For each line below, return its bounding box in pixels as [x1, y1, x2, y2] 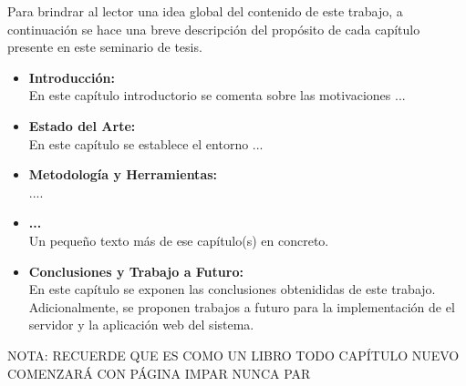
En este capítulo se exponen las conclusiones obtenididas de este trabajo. [28, 279, 436, 299]
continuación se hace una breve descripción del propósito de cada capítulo [7, 19, 420, 38]
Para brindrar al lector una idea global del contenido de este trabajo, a [7, 2, 403, 20]
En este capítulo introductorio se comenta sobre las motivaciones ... [28, 86, 406, 105]
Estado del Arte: [28, 116, 136, 135]
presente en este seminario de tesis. [7, 37, 202, 56]
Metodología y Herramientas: [28, 165, 218, 184]
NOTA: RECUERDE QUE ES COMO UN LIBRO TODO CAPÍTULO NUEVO [7, 345, 460, 364]
